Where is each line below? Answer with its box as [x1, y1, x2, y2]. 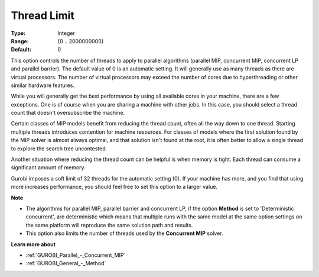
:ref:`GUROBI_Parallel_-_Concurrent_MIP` [25, 252, 126, 259]
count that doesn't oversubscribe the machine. [11, 109, 125, 117]
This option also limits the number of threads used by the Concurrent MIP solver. [25, 230, 224, 237]
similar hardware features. [11, 82, 75, 89]
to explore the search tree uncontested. [11, 145, 108, 152]
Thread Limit [11, 9, 75, 22]
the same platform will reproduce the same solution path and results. [25, 221, 193, 228]
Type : [11, 30, 26, 37]
